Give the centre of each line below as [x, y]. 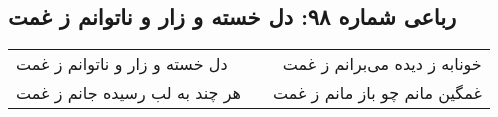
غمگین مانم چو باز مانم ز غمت [377, 93]
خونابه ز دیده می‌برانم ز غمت [382, 64]
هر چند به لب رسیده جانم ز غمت [128, 93]
